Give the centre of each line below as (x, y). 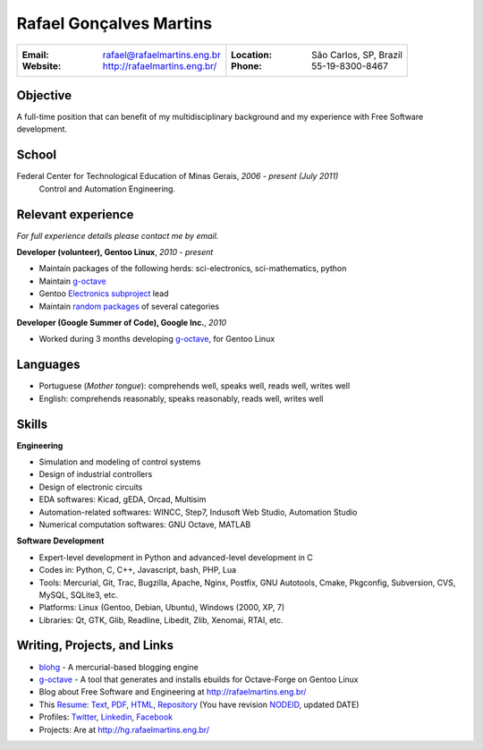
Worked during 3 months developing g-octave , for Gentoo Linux (157, 339)
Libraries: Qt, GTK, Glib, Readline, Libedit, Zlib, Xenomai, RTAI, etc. (161, 620)
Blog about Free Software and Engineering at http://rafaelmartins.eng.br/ (173, 692)
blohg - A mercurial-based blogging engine (119, 667)
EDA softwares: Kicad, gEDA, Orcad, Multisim (123, 499)
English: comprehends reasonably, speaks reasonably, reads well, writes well (181, 398)
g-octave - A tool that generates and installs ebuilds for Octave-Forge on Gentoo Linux (199, 679)
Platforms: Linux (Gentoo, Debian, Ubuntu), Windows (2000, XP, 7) (162, 608)
